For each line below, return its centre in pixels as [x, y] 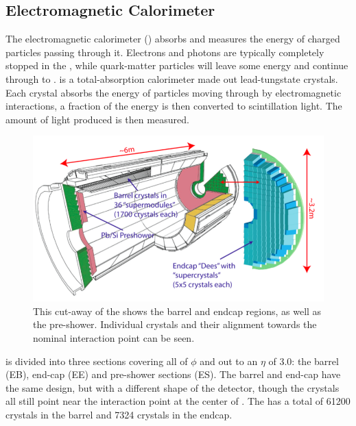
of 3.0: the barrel [304, 361]
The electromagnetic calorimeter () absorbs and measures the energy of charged [173, 39]
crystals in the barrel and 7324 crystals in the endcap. [119, 414]
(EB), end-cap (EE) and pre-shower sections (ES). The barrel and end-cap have [173, 374]
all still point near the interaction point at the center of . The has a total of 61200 [178, 401]
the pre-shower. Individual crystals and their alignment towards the [175, 324]
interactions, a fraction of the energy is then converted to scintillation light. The [174, 106]
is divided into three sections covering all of [97, 361]
